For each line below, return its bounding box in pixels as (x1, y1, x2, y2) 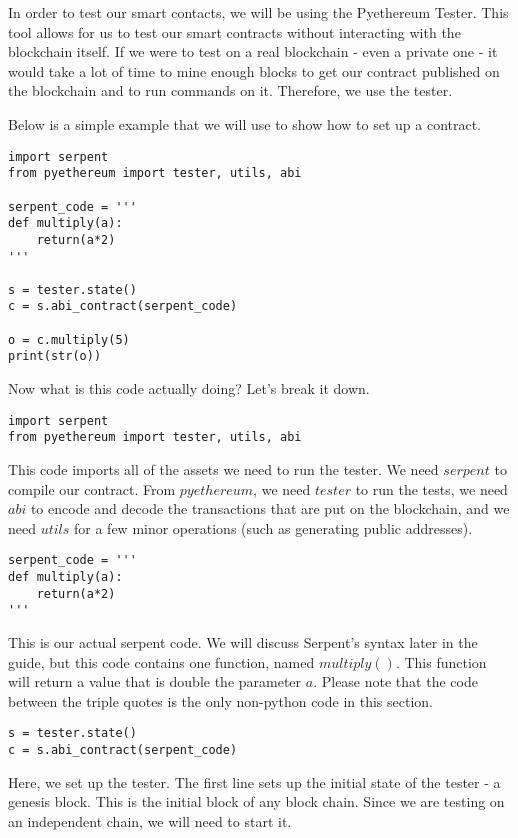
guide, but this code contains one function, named (8, 651, 315, 672)
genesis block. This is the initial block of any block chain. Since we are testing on (8, 791, 505, 812)
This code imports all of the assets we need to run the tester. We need (8, 459, 439, 479)
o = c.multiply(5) (8, 332, 130, 347)
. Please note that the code (313, 671, 478, 692)
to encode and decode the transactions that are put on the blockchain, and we (30, 498, 510, 519)
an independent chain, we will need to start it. (8, 810, 292, 831)
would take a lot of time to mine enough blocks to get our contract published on (8, 60, 500, 81)
